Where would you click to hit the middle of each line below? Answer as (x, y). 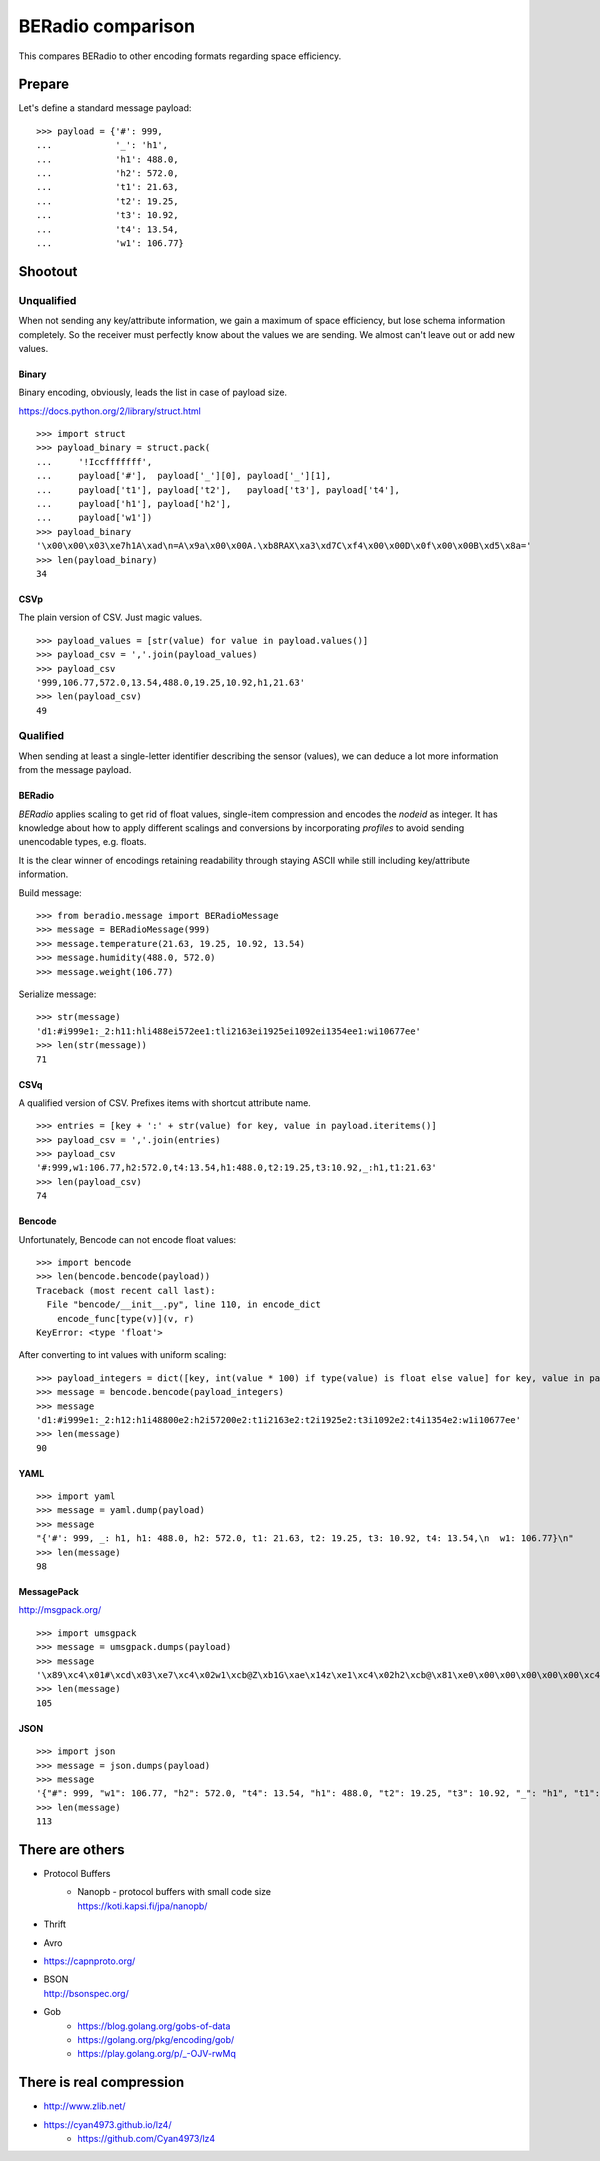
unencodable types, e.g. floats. (82, 842)
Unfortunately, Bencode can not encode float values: (127, 1239)
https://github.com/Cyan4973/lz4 (146, 2139)
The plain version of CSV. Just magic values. (110, 617)
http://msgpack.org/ (60, 1610)
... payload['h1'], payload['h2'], (134, 504)
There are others (71, 1849)
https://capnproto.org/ (89, 1961)
